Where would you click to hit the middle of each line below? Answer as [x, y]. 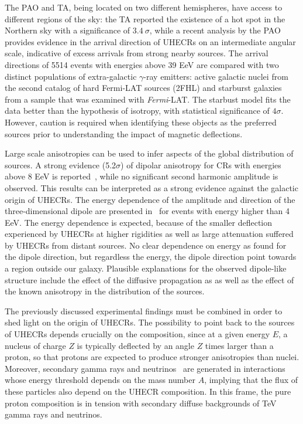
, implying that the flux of [251, 380]
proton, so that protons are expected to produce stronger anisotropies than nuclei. [152, 357]
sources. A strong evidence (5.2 [61, 164]
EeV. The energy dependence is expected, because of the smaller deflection [139, 222]
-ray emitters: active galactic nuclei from [216, 76]
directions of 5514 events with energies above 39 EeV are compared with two [142, 64]
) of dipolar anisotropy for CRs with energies [201, 164]
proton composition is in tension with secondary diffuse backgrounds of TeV [141, 403]
